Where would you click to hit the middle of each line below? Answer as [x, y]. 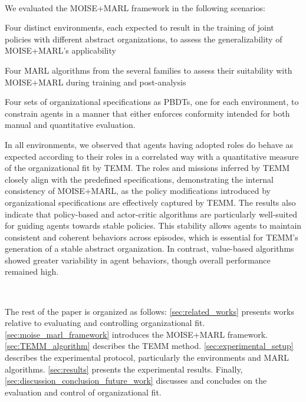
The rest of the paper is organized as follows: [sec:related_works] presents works [149, 311]
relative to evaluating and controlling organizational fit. [105, 323]
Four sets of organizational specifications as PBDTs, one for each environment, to [152, 102]
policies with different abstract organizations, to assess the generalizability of [144, 39]
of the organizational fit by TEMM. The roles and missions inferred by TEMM [147, 168]
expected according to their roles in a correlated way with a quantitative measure [152, 156]
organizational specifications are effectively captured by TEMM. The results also [150, 202]
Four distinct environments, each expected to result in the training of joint [139, 27]
